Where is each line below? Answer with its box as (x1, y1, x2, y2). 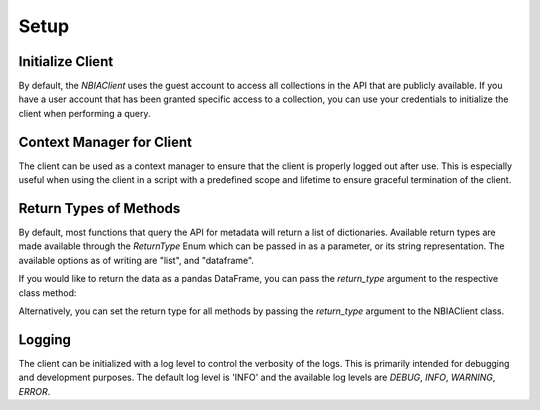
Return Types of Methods (18, 200, 181, 217)
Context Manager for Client (18, 133, 193, 150)
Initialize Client (18, 53, 114, 70)
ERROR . (18, 385, 51, 397)
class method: (18, 286, 77, 299)
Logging (18, 331, 72, 348)
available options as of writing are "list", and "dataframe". (18, 254, 255, 266)
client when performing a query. (18, 107, 151, 119)
